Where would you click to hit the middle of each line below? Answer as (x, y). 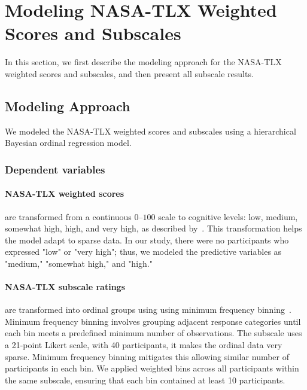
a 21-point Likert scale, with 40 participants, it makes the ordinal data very (144, 345)
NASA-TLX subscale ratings (65, 287)
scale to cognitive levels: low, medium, (228, 216)
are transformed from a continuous (68, 216)
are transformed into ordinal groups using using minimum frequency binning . (148, 310)
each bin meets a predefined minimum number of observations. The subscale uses (153, 333)
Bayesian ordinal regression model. (68, 143)
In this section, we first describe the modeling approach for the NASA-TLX (143, 62)
